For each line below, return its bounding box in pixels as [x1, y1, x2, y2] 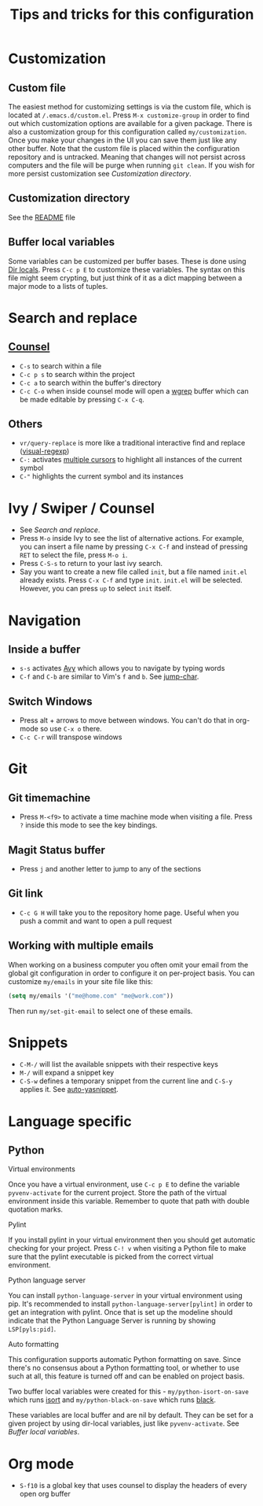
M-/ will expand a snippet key [19, 1068, 115, 1078]
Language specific [8, 1112, 132, 1130]
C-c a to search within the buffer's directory [19, 378, 162, 387]
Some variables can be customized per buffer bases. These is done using [8, 256, 247, 265]
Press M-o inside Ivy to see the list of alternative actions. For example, [19, 534, 245, 543]
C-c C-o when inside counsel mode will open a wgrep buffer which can [19, 386, 249, 395]
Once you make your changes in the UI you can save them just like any [8, 135, 237, 145]
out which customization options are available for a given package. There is [8, 119, 253, 128]
